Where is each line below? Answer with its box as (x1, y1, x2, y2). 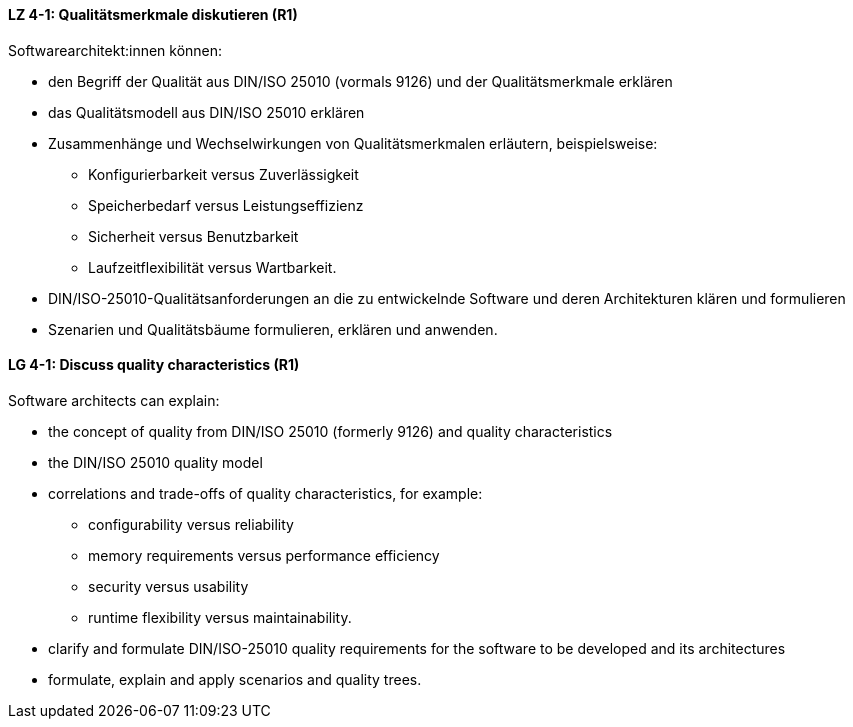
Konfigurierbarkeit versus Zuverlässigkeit (88, 165, 359, 183)
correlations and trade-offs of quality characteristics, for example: (48, 484, 483, 502)
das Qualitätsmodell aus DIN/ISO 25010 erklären (48, 103, 365, 121)
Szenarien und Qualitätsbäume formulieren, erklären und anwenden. (48, 320, 498, 338)
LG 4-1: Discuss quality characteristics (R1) (8, 356, 300, 374)
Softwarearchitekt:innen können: (8, 41, 223, 59)
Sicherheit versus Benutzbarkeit (88, 227, 299, 245)
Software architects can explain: (8, 391, 220, 409)
